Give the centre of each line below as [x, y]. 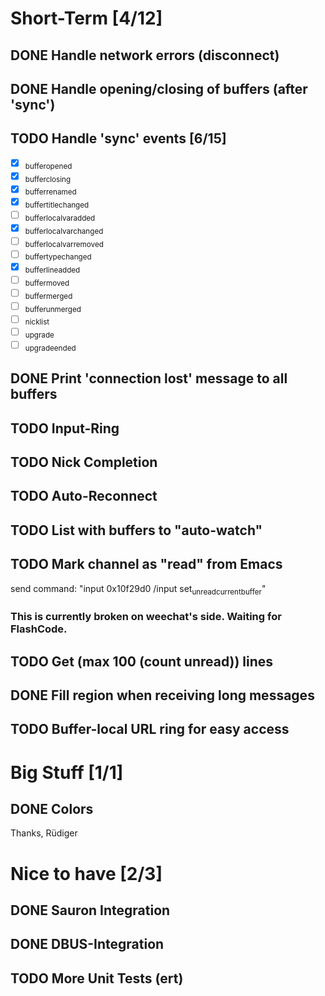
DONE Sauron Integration [90, 910]
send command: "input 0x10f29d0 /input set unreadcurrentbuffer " [138, 589]
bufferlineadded [52, 270]
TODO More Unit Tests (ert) [97, 978]
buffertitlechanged [57, 205]
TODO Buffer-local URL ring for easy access [150, 729]
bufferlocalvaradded [60, 218]
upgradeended [50, 348]
